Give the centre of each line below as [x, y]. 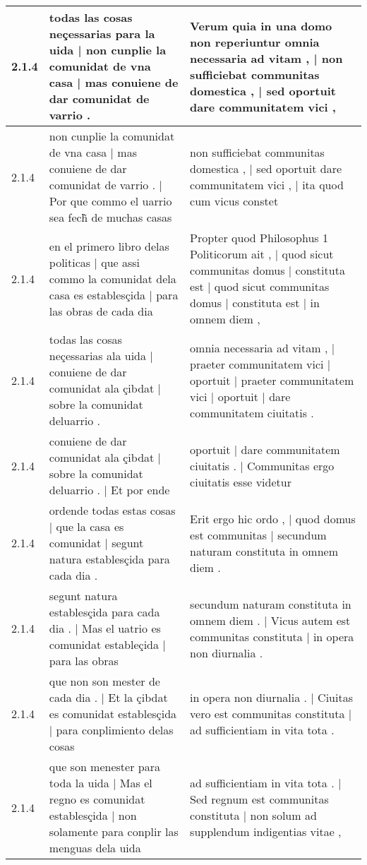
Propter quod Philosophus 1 [259, 238]
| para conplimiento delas [111, 730]
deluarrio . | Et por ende [109, 490]
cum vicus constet [234, 201]
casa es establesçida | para [114, 294]
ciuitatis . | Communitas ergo [262, 465]
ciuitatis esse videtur [241, 482]
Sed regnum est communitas [259, 799]
